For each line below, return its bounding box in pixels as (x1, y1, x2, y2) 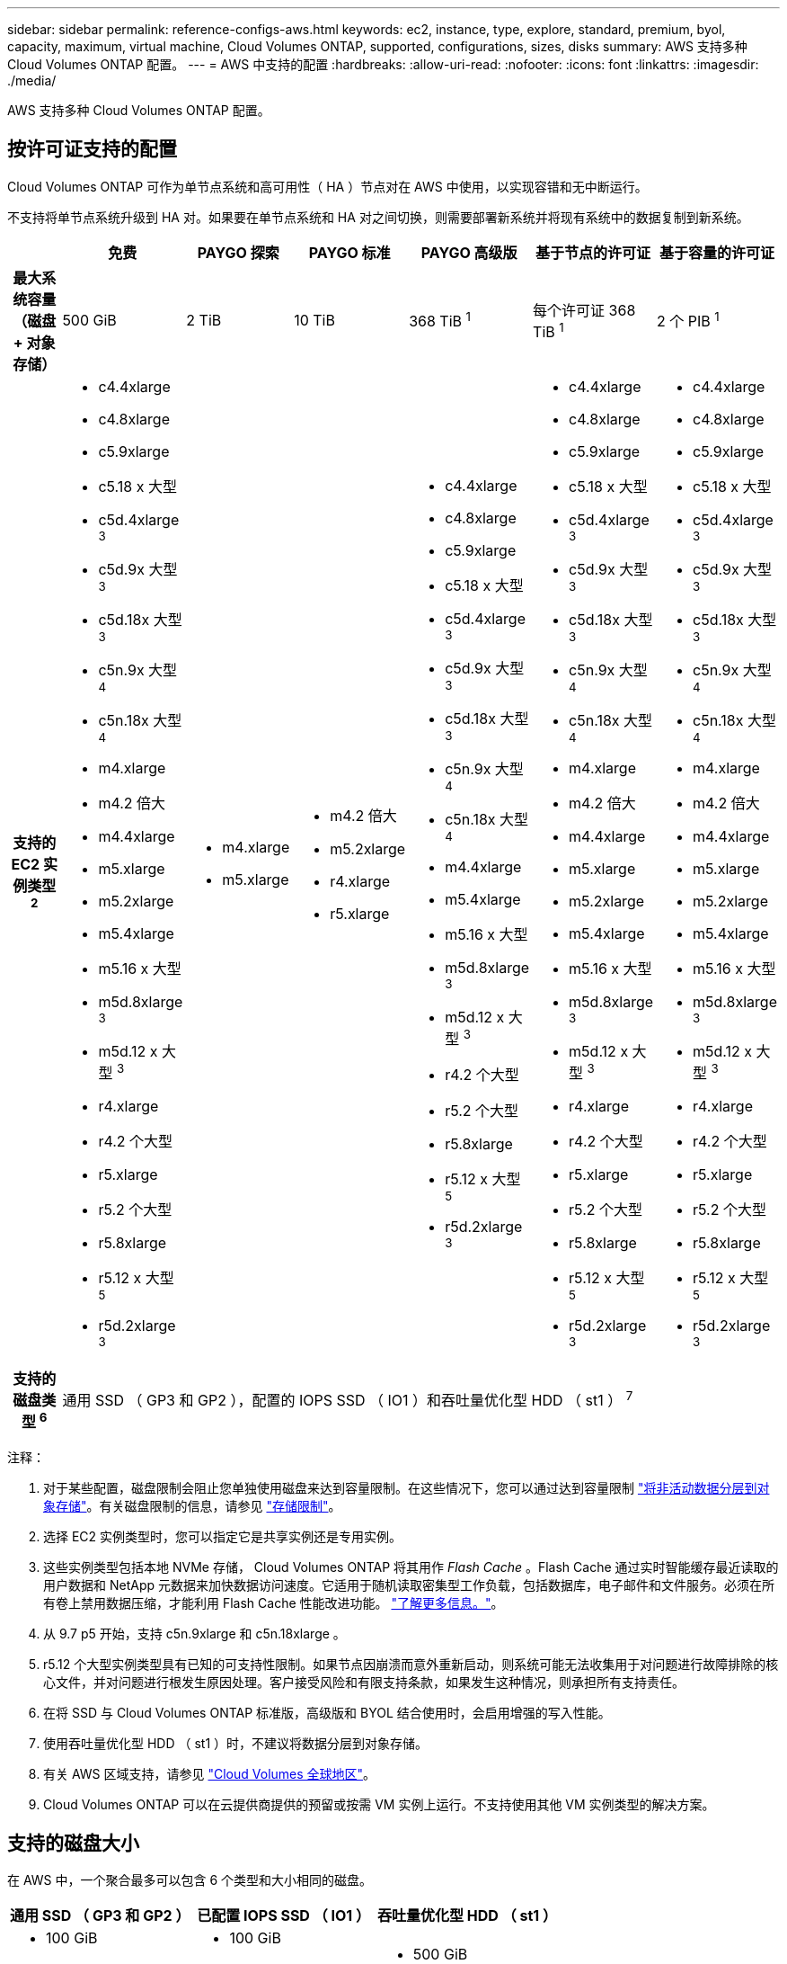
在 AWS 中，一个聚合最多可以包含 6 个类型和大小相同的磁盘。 (7, 1872, 373, 1888)
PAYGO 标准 (308, 243, 391, 262)
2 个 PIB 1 (657, 308, 720, 330)
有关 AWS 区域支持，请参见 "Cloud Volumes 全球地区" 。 (43, 1765, 376, 1781)
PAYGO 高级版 (420, 243, 517, 262)
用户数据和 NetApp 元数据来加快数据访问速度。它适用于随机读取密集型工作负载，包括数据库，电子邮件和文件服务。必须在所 (43, 1576, 774, 1593)
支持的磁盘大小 (7, 1831, 139, 1854)
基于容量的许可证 (659, 243, 775, 262)
